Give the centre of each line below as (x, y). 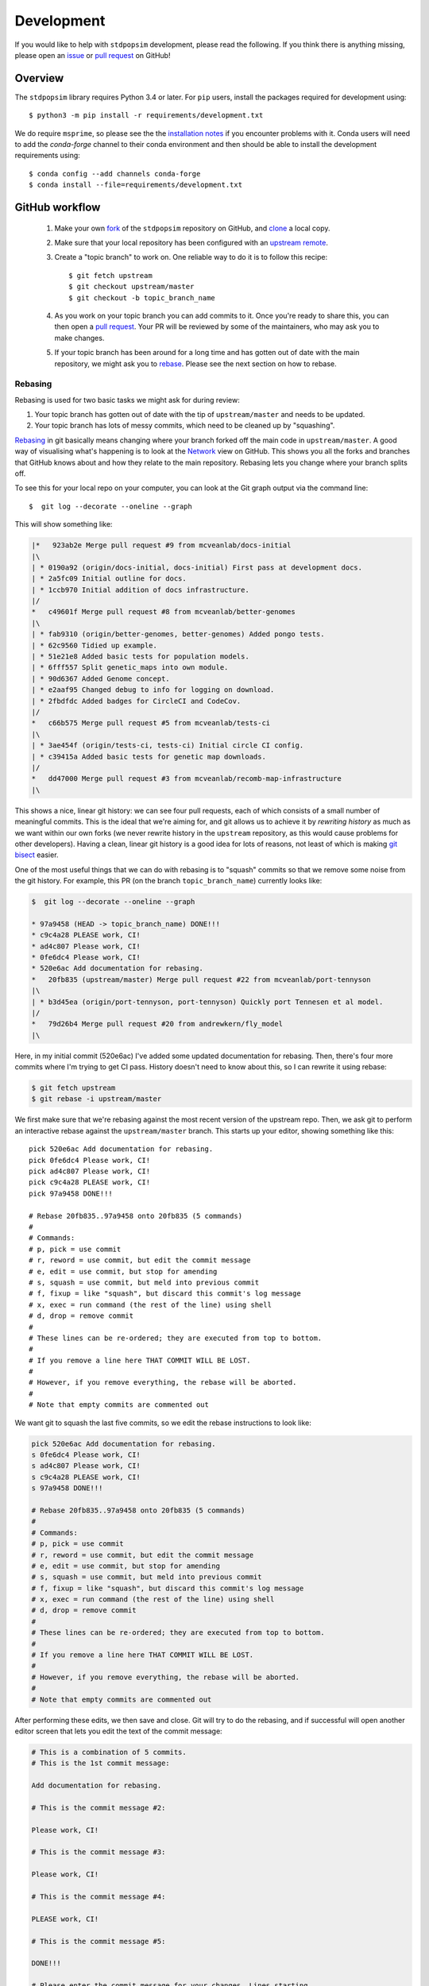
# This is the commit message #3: (99, 1852)
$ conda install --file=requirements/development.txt (135, 185)
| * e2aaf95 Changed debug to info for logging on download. (153, 690)
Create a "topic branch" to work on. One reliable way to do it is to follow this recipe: (191, 257)
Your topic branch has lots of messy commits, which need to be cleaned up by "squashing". (185, 426)
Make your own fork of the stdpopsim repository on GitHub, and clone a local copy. (192, 228)
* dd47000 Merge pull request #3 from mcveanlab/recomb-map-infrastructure (186, 779)
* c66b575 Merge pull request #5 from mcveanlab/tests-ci (151, 723)
